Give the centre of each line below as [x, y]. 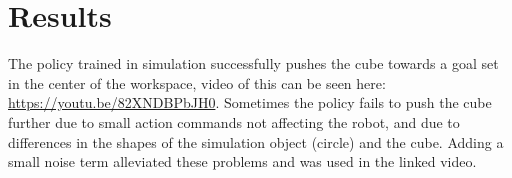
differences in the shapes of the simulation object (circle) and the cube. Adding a [256, 141]
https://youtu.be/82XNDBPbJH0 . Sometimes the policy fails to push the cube [250, 102]
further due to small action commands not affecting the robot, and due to [234, 121]
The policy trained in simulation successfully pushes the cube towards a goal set [253, 63]
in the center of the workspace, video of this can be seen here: [197, 82]
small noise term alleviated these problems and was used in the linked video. [242, 161]
